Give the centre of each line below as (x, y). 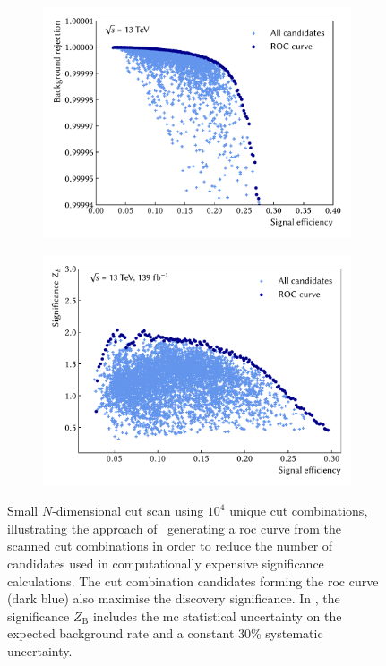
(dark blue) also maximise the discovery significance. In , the (174, 598)
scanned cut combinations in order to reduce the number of (170, 546)
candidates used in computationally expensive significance (166, 563)
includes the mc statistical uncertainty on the (217, 615)
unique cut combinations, (299, 511)
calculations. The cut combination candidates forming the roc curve (193, 581)
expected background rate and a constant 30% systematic (165, 633)
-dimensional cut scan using (128, 511)
